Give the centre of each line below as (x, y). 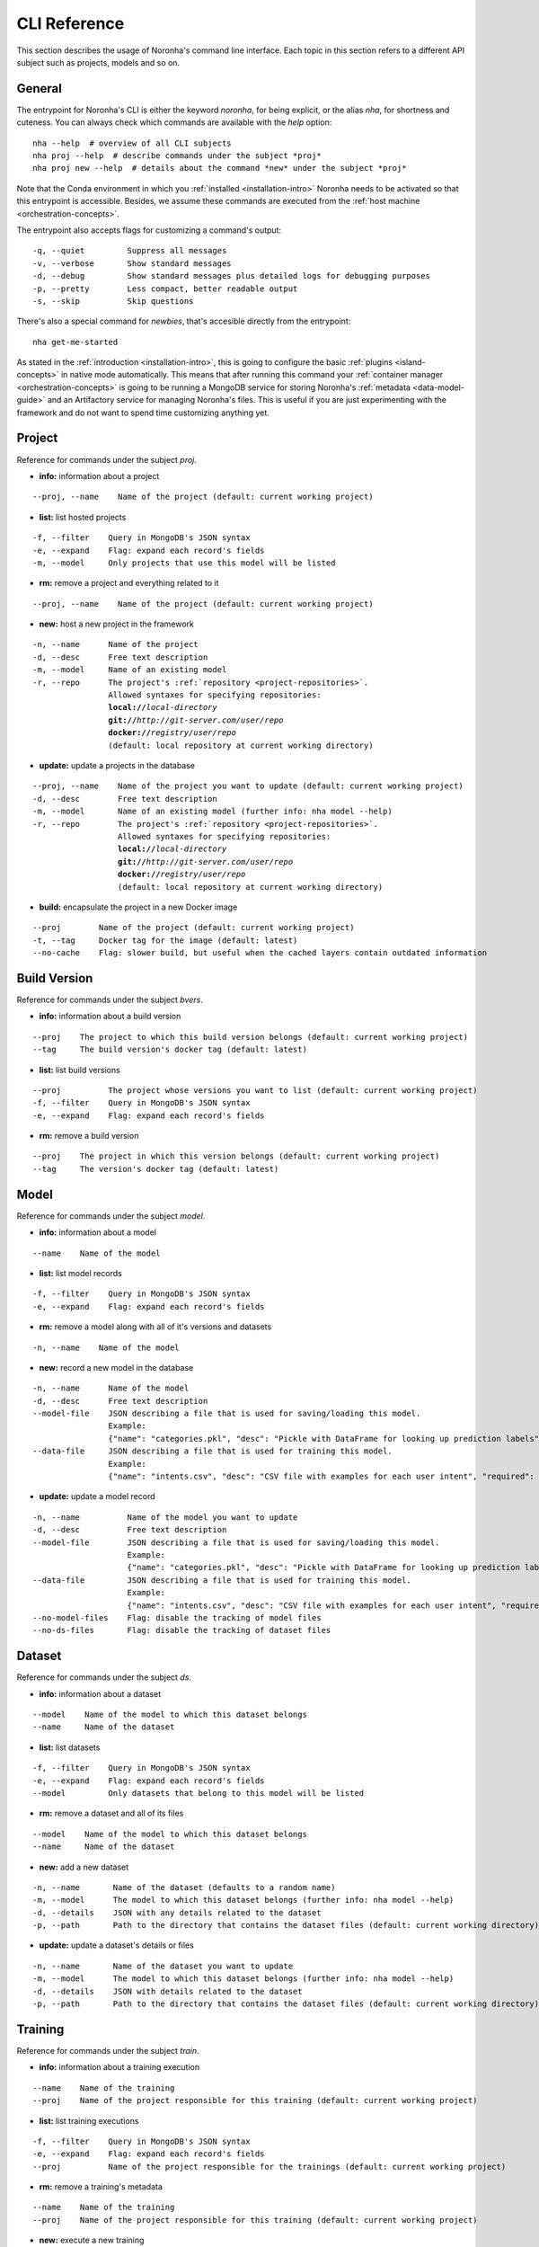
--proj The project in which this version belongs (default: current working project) (236, 1156)
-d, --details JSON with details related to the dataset (168, 1991)
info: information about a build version (110, 1017)
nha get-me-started (75, 342)
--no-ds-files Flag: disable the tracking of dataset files (182, 1630)
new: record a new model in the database (116, 1367)
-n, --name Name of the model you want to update (165, 1517)
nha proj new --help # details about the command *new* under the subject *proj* (220, 168)
